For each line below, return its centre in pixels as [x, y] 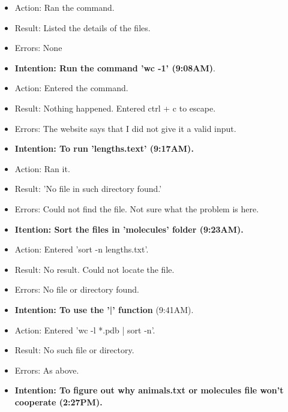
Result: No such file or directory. [74, 350]
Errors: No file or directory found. [77, 289]
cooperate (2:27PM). [58, 402]
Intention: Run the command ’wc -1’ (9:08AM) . [115, 67]
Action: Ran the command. [64, 7]
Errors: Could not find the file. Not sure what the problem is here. [137, 208]
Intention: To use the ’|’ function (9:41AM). [104, 309]
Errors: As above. [47, 370]
